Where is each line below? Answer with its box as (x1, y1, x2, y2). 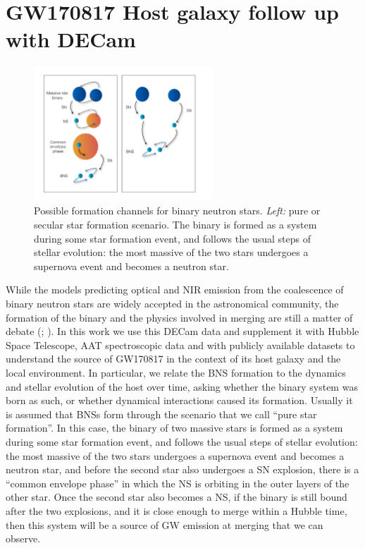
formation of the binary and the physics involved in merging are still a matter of (6, 310, 353, 324)
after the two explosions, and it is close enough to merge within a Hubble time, (6, 503, 347, 518)
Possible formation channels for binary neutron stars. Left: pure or (34, 203, 321, 218)
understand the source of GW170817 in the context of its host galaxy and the (6, 351, 341, 366)
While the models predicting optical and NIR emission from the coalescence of (6, 282, 344, 297)
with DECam (6, 25, 136, 54)
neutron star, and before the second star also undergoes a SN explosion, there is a (6, 462, 359, 477)
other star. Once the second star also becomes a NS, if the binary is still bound (6, 489, 347, 504)
